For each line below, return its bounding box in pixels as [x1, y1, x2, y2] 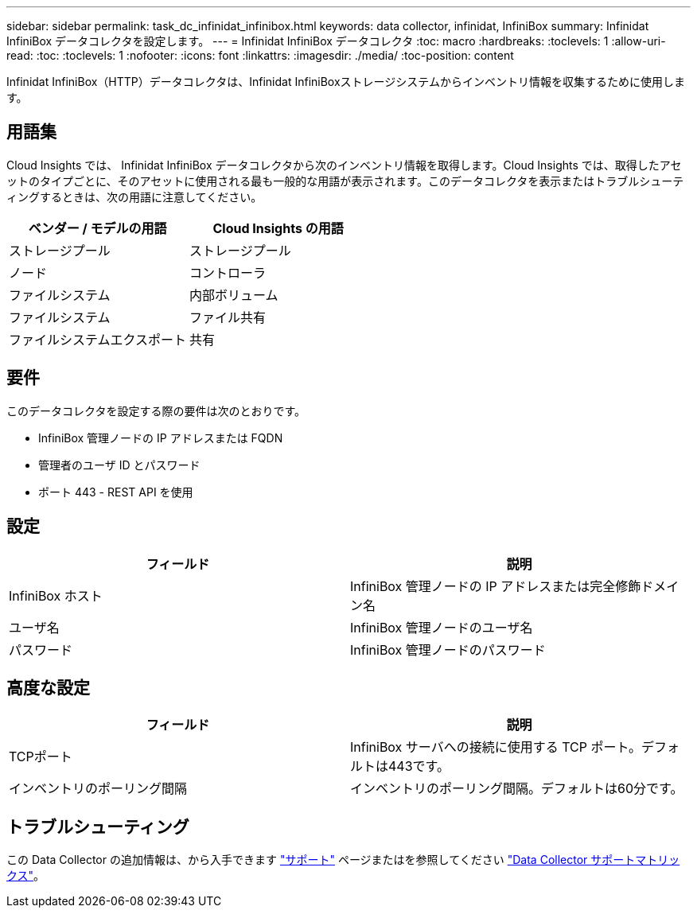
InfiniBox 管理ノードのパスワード [350, 641, 546, 658]
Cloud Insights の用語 [212, 220, 344, 236]
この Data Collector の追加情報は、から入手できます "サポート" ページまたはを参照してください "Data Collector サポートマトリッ [6, 853, 680, 867]
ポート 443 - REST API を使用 [38, 484, 193, 499]
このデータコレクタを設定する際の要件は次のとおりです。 [6, 403, 306, 418]
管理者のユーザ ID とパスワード [38, 457, 201, 472]
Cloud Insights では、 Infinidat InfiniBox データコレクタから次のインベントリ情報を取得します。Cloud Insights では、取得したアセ [6, 158, 682, 172]
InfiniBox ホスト [9, 587, 103, 604]
